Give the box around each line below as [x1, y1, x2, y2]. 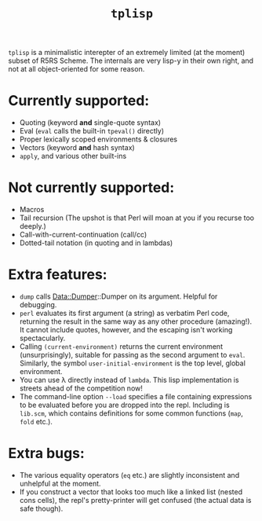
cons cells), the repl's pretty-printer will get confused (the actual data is [19, 495, 252, 504]
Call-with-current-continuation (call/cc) [19, 230, 147, 240]
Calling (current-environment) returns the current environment [19, 342, 224, 351]
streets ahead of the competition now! [19, 383, 144, 393]
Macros [19, 205, 45, 215]
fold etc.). [19, 417, 53, 426]
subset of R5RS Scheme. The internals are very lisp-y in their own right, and [8, 56, 253, 65]
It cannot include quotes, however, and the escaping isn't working [19, 325, 233, 334]
